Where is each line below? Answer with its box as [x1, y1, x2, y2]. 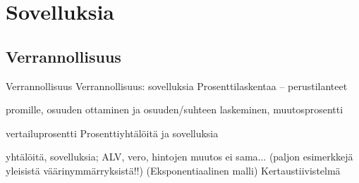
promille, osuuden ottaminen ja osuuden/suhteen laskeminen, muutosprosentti [6, 102, 343, 117]
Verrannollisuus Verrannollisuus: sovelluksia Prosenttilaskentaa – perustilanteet [6, 78, 348, 93]
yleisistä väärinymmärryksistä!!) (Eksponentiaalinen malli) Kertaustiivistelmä [6, 163, 341, 177]
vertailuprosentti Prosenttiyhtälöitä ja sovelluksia [6, 125, 219, 140]
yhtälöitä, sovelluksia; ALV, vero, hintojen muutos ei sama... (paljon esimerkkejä [6, 149, 353, 164]
